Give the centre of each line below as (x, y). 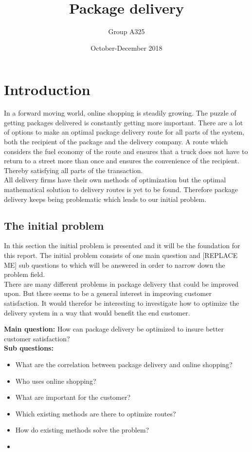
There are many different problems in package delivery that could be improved (121, 284)
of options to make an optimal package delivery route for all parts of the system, (124, 132)
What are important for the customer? (73, 397)
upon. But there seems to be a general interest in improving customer (108, 293)
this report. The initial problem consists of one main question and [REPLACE (121, 255)
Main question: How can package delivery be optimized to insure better (114, 329)
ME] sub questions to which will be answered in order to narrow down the (115, 265)
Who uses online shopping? (56, 381)
